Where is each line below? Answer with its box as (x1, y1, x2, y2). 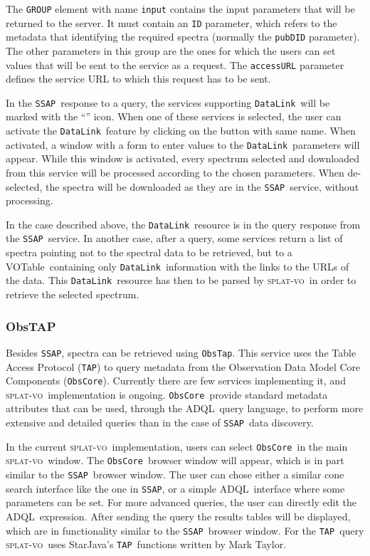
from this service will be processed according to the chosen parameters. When (6, 164, 344, 179)
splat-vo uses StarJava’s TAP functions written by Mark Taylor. (6, 537, 287, 552)
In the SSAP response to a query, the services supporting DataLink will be (6, 95, 330, 110)
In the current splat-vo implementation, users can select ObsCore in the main (6, 439, 348, 453)
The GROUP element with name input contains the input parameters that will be (6, 1, 355, 16)
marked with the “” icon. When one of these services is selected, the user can (6, 109, 342, 124)
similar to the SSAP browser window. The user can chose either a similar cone (6, 467, 344, 482)
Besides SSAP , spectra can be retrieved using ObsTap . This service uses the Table (6, 345, 356, 360)
